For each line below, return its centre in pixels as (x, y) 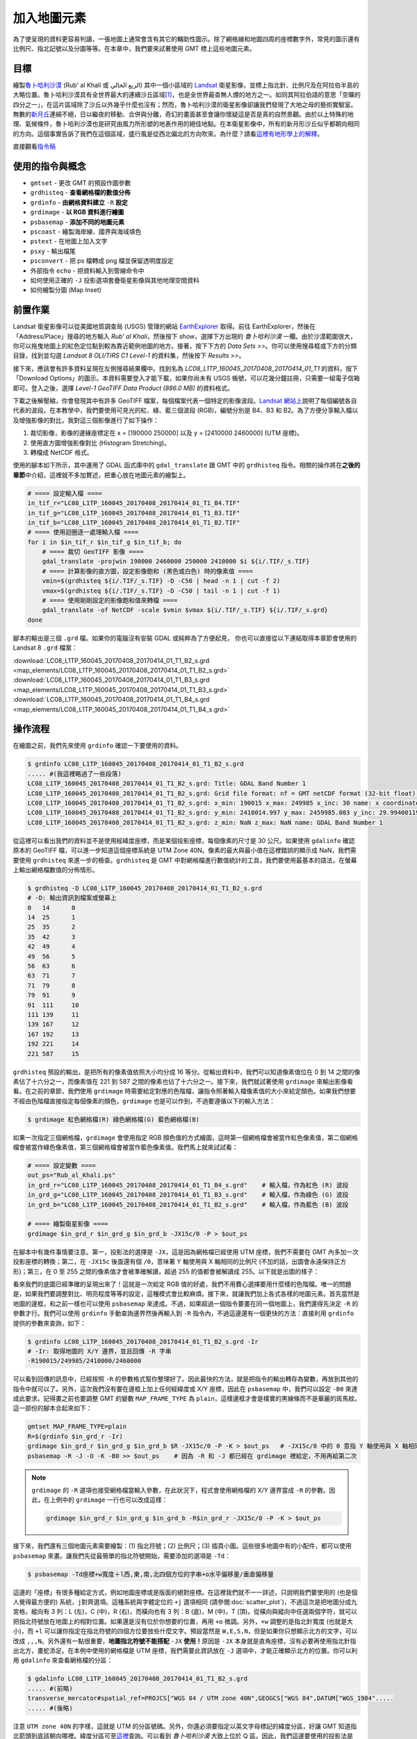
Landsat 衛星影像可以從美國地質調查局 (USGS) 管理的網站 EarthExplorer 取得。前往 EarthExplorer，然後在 (164, 326)
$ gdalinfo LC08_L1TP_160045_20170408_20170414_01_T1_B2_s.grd (138, 1679)
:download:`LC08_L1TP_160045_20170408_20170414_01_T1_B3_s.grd (111, 680)
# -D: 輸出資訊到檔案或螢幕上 (72, 898)
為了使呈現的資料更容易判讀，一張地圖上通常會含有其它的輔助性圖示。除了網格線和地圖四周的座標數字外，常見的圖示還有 (186, 39)
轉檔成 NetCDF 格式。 (62, 452)
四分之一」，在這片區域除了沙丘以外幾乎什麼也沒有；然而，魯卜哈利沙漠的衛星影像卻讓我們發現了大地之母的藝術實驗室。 (185, 104)
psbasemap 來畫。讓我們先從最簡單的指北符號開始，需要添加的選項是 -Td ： (122, 1555)
